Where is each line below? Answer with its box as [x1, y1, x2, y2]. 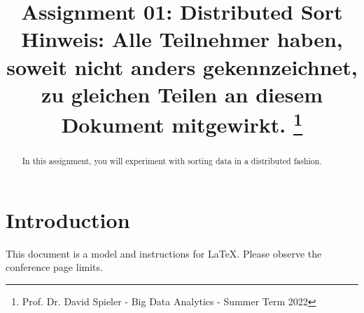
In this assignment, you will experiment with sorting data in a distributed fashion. [22, 155, 322, 167]
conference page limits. [6, 260, 103, 274]
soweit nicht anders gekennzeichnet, [6, 52, 358, 81]
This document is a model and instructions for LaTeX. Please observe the [6, 246, 322, 260]
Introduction [6, 205, 130, 234]
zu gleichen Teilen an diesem [41, 79, 323, 108]
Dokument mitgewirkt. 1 [61, 107, 303, 139]
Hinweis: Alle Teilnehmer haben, [21, 25, 343, 53]
